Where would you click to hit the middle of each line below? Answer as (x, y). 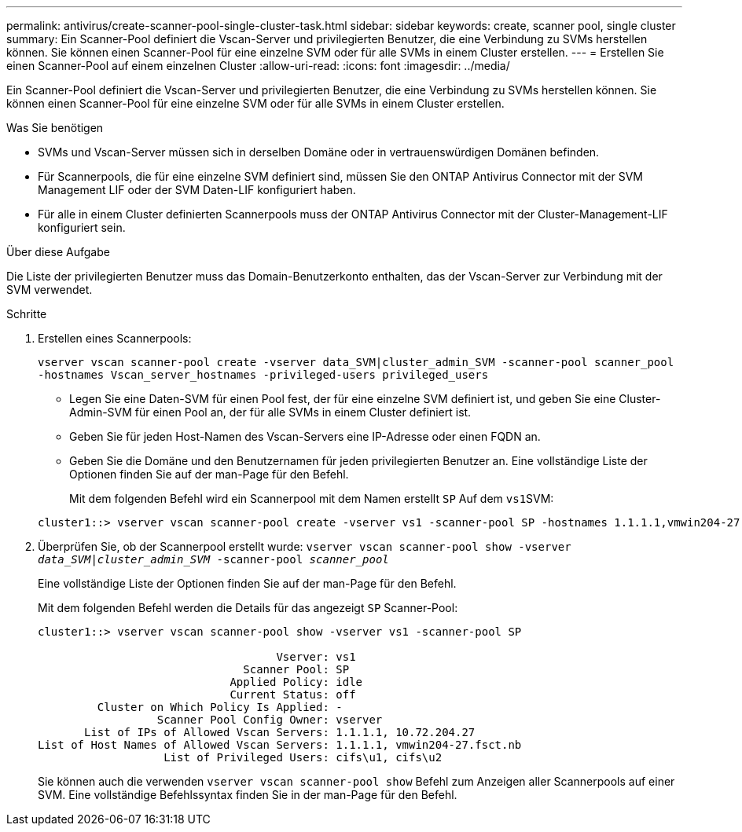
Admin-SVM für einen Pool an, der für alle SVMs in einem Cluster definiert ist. (270, 412)
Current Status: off (293, 695)
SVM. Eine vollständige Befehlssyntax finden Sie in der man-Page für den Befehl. (248, 795)
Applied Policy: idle (296, 682)
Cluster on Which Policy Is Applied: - (220, 707)
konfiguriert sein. (82, 227)
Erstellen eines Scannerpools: (115, 338)
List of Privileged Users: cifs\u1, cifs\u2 (303, 757)
